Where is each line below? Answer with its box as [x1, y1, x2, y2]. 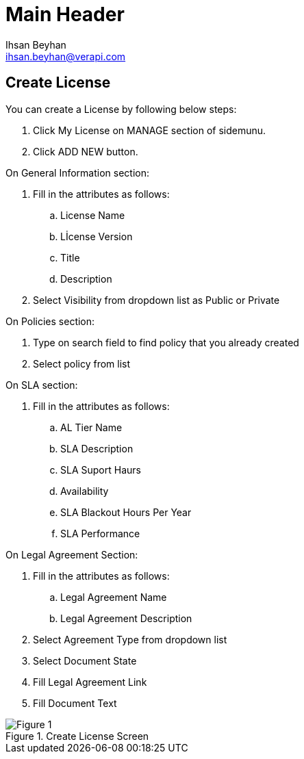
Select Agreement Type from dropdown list [33, 633, 227, 645]
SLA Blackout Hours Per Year [60, 506, 192, 518]
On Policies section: [5, 315, 95, 327]
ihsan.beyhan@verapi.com [5, 50, 126, 62]
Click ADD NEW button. [33, 145, 138, 157]
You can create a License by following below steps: [5, 103, 237, 115]
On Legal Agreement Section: [5, 548, 138, 561]
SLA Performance [60, 527, 140, 539]
